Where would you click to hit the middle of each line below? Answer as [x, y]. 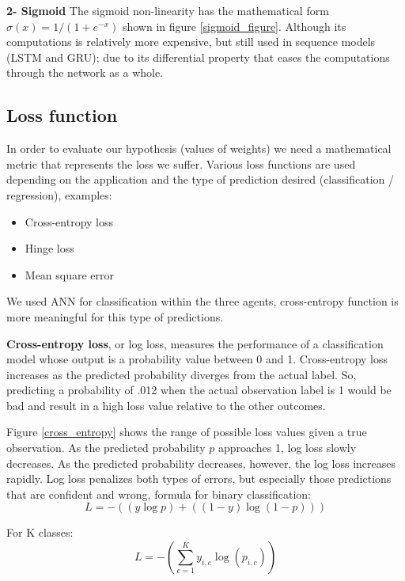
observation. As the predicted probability [106, 448]
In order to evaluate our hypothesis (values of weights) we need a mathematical [199, 148]
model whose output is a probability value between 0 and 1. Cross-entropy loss [197, 359]
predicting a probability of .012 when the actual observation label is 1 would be [199, 390]
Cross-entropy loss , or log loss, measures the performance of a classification [195, 343]
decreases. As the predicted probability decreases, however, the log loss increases [201, 463]
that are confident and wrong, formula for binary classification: [159, 494]
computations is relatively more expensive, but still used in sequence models [191, 42]
